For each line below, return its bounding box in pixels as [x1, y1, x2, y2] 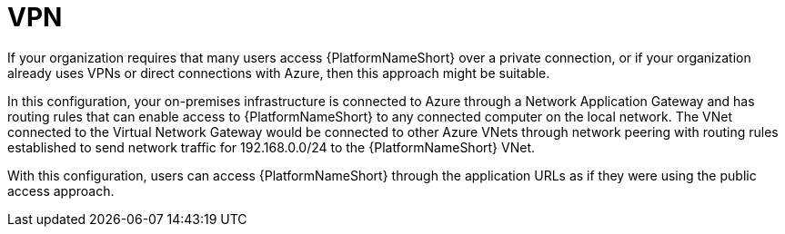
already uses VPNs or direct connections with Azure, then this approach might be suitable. [7, 64, 550, 81]
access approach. [7, 182, 115, 199]
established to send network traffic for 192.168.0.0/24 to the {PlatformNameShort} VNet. [7, 139, 535, 155]
